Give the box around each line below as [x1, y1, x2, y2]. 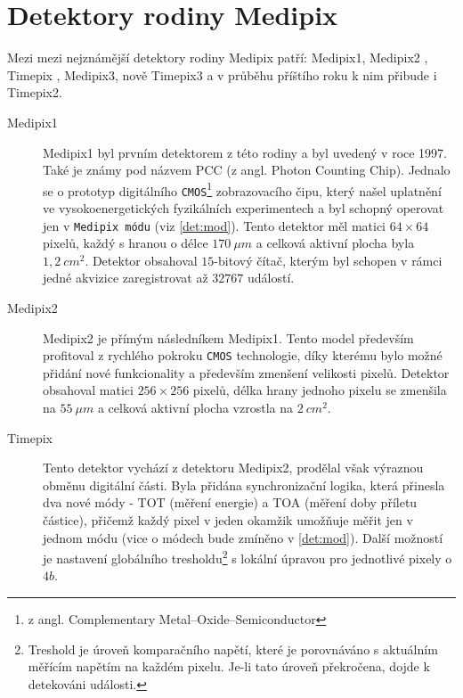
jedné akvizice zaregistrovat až [43, 268, 208, 287]
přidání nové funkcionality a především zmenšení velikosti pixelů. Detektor [43, 363, 450, 382]
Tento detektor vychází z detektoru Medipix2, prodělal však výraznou [43, 458, 424, 477]
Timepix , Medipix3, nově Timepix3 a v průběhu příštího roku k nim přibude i [7, 65, 437, 84]
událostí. [247, 268, 295, 287]
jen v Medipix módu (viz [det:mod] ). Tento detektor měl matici [43, 216, 386, 234]
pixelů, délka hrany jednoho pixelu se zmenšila [192, 381, 447, 399]
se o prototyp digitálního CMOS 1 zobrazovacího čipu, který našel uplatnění [43, 178, 442, 200]
